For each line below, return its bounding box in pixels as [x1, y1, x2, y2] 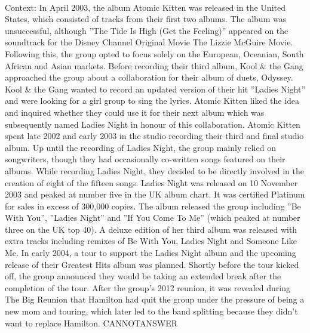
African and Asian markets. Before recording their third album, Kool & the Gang [5, 59, 303, 72]
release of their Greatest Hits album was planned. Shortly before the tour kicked [5, 258, 299, 270]
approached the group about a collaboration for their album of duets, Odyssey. [5, 71, 293, 84]
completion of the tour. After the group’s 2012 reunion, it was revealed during [5, 281, 290, 294]
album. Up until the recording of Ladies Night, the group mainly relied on [5, 141, 276, 153]
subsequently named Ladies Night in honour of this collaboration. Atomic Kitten [5, 118, 300, 130]
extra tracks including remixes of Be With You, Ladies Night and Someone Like [5, 235, 297, 247]
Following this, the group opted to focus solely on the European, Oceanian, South [5, 47, 304, 60]
